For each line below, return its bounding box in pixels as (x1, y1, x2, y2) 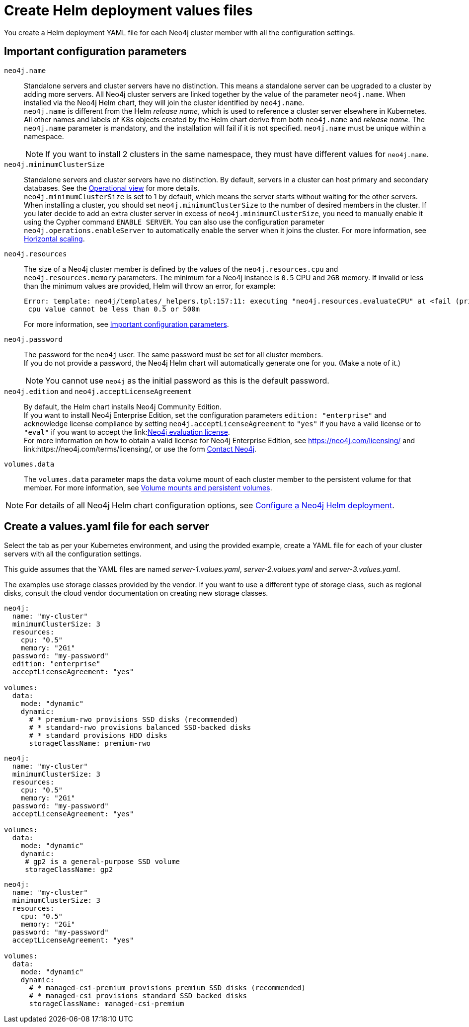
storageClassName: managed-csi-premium (29, 1000, 184, 1008)
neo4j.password (4, 335, 63, 343)
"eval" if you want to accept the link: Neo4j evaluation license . (24, 427, 230, 436)
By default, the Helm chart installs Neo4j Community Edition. (24, 402, 222, 411)
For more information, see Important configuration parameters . (24, 319, 229, 328)
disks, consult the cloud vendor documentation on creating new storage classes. (4, 589, 268, 598)
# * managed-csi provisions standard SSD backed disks (29, 992, 247, 1000)
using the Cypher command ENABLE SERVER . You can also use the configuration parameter (24, 217, 325, 226)
